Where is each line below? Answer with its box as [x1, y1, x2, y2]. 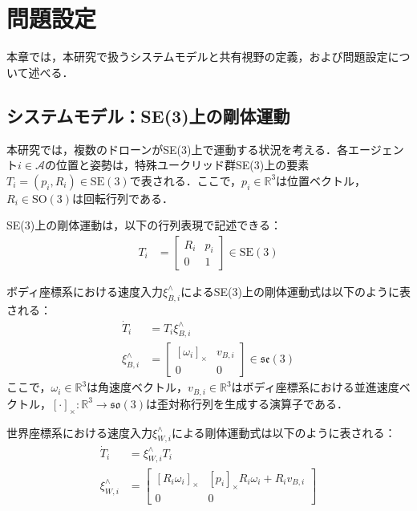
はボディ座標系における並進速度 [231, 379, 399, 395]
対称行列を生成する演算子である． [168, 395, 348, 412]
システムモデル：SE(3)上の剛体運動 [6, 103, 290, 128]
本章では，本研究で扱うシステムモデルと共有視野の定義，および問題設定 [6, 48, 388, 65]
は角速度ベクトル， [87, 379, 188, 395]
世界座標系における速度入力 [6, 424, 152, 440]
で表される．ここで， [129, 172, 242, 189]
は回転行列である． [72, 189, 173, 206]
